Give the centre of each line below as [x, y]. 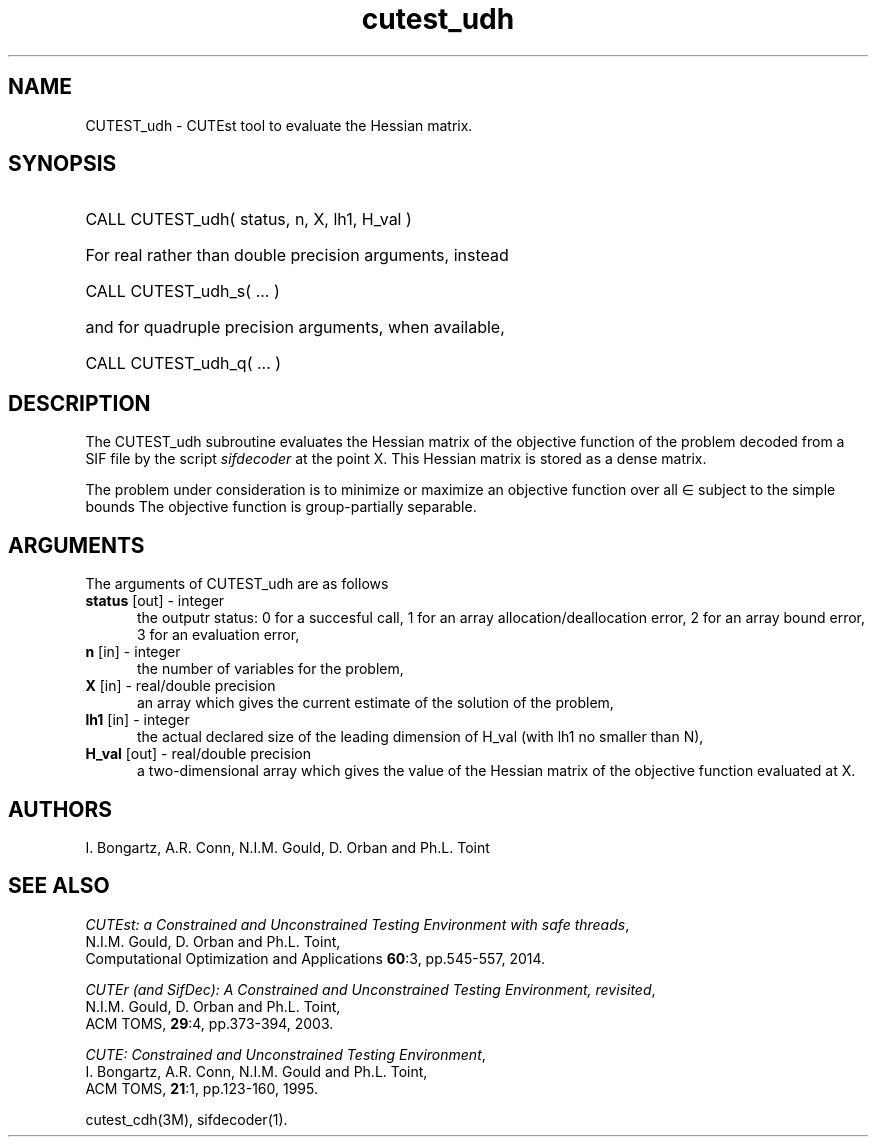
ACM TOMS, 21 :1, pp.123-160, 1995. [202, 1088]
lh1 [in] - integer [137, 720]
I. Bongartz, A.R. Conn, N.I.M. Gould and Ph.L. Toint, [256, 1071]
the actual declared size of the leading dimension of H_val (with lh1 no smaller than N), [420, 737]
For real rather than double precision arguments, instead [297, 255]
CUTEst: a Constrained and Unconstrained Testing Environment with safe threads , [357, 924]
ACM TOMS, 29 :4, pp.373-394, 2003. [209, 1023]
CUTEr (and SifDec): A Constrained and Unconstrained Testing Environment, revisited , [370, 989]
